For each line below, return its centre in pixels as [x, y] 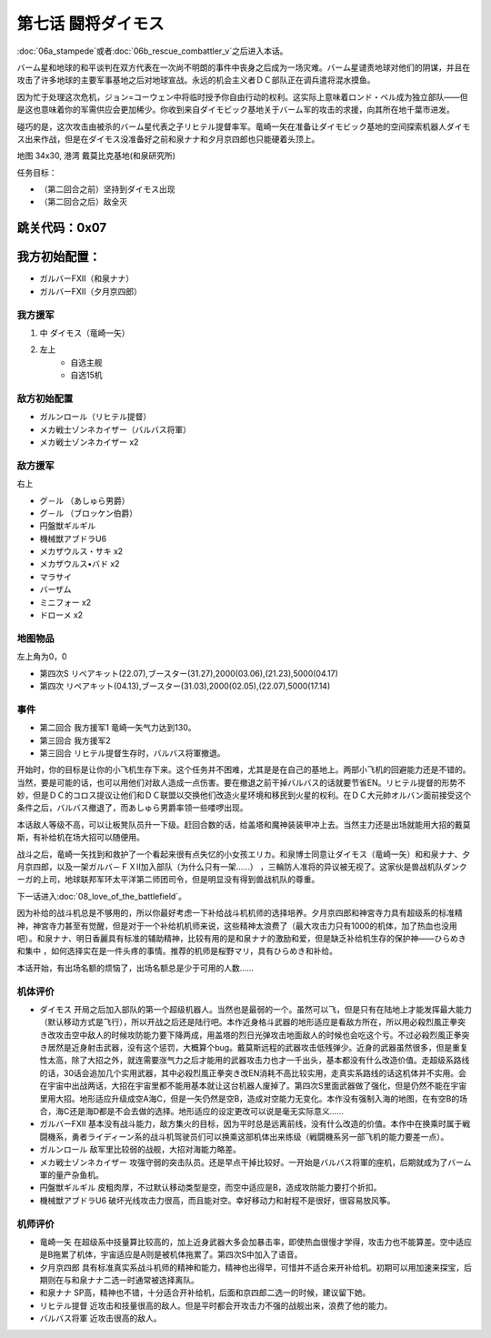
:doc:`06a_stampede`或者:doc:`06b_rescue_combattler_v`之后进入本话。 [152, 51]
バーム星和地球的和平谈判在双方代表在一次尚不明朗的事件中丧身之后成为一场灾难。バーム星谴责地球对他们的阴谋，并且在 [244, 67]
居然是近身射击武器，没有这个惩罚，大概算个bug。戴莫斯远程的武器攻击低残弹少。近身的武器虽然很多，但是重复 [257, 1048]
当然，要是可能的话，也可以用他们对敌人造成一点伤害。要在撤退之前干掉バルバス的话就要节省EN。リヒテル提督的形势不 [241, 782]
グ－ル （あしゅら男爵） [85, 500]
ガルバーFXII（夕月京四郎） [91, 291]
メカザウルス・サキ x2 [81, 551]
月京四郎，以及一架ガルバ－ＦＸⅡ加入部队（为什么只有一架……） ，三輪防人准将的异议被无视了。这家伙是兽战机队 [230, 867]
